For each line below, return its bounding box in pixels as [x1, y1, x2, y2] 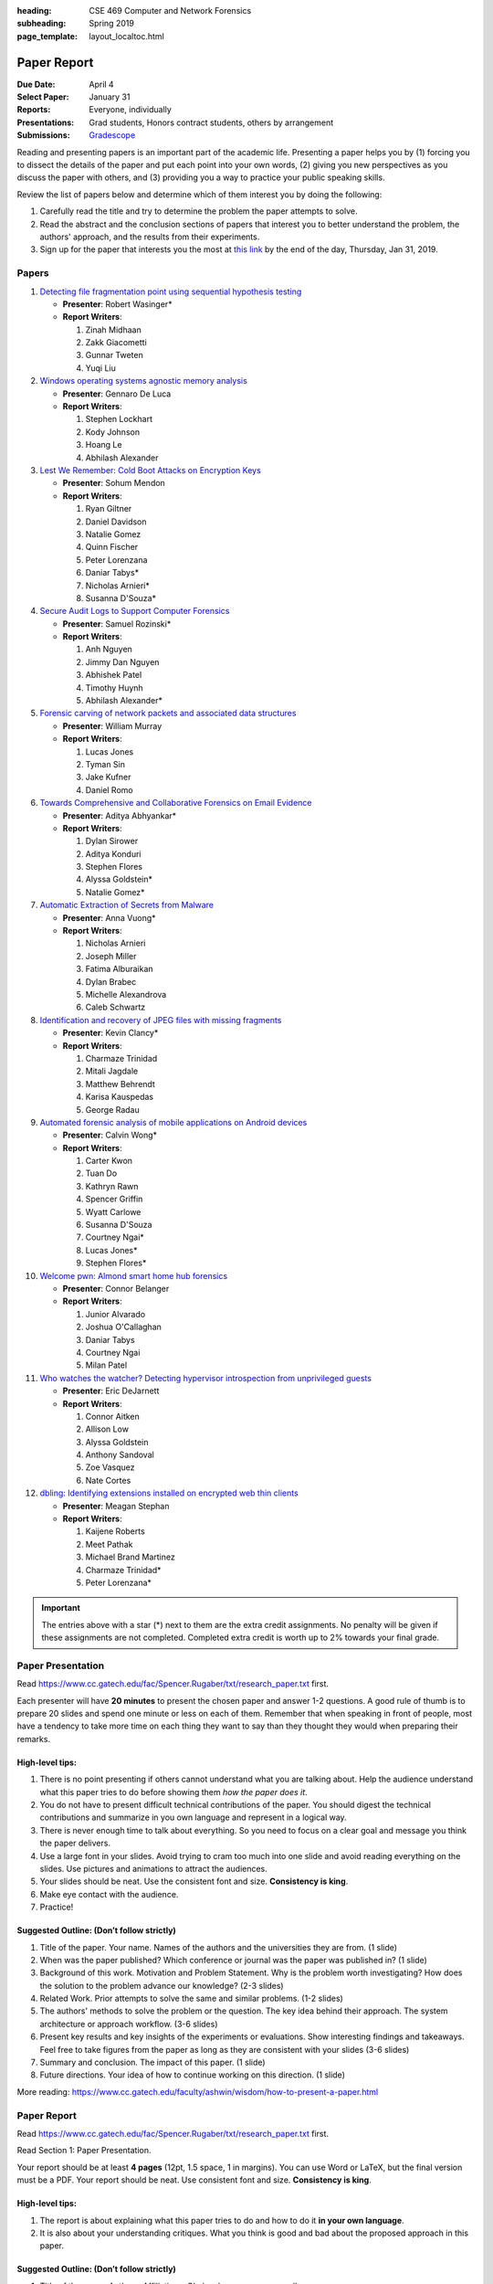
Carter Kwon [85, 1156, 132, 1167]
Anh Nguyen [85, 644, 132, 655]
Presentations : [16, 117, 75, 128]
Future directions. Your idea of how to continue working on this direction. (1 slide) [39, 2069, 346, 2080]
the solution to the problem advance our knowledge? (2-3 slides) [39, 1980, 284, 1991]
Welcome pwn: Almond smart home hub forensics [39, 1270, 228, 1281]
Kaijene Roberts [85, 1526, 145, 1537]
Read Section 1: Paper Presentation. [16, 2145, 152, 2156]
